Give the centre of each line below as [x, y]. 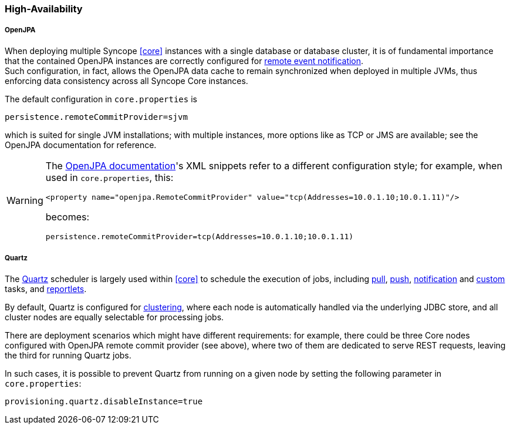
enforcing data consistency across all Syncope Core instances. [126, 81]
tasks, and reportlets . [46, 289]
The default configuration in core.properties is [101, 99]
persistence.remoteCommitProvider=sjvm [96, 117]
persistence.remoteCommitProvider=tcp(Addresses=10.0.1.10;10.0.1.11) [200, 236]
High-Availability [44, 9]
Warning [25, 200]
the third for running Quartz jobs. [68, 355]
